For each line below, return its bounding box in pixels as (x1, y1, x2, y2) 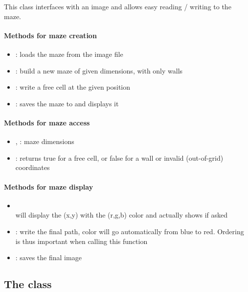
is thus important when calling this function (15, 236, 148, 246)
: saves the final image (15, 252, 82, 263)
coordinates (15, 162, 50, 172)
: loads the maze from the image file (15, 49, 123, 59)
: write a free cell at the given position (15, 82, 131, 92)
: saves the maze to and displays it (15, 98, 119, 108)
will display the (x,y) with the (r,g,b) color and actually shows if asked (15, 210, 228, 220)
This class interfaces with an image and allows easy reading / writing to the (4, 1, 231, 11)
